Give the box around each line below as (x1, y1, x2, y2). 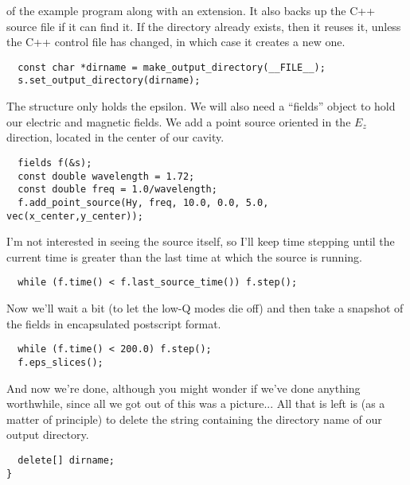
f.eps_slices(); (18, 356, 103, 368)
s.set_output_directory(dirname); (18, 75, 201, 87)
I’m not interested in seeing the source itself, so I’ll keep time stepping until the (6, 233, 395, 250)
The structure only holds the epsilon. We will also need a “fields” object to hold (6, 98, 396, 114)
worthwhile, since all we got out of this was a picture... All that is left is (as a (6, 395, 385, 412)
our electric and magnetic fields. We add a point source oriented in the (6, 113, 351, 130)
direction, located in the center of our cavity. (6, 129, 225, 145)
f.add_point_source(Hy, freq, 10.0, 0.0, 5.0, (18, 196, 269, 208)
